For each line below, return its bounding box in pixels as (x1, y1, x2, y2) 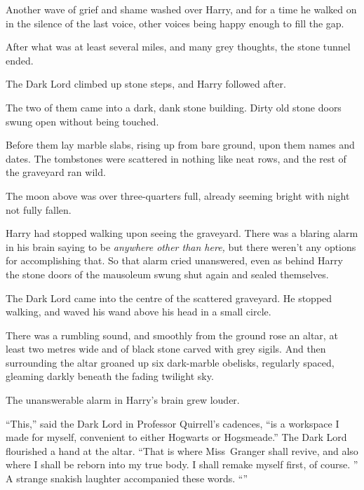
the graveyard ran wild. (6, 165, 106, 179)
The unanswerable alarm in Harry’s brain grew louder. (6, 393, 240, 407)
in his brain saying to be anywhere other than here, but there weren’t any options (6, 239, 356, 254)
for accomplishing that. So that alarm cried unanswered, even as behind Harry (6, 253, 343, 268)
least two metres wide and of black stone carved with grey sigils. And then (6, 341, 326, 356)
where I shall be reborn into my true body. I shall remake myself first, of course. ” (6, 457, 358, 472)
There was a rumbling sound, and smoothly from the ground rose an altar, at (6, 327, 338, 342)
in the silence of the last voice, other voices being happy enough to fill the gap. (6, 15, 344, 30)
